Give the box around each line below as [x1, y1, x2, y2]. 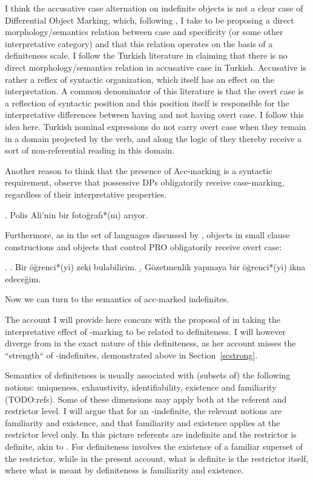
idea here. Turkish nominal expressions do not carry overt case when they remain [5, 120, 306, 132]
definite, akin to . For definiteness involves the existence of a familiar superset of [5, 440, 303, 452]
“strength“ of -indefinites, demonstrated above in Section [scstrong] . [5, 348, 258, 361]
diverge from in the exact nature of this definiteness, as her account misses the [5, 337, 296, 349]
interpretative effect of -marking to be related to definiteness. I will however [5, 325, 286, 337]
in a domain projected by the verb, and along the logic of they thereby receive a [5, 132, 302, 144]
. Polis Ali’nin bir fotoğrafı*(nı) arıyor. [5, 208, 148, 221]
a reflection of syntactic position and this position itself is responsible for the [5, 96, 289, 109]
